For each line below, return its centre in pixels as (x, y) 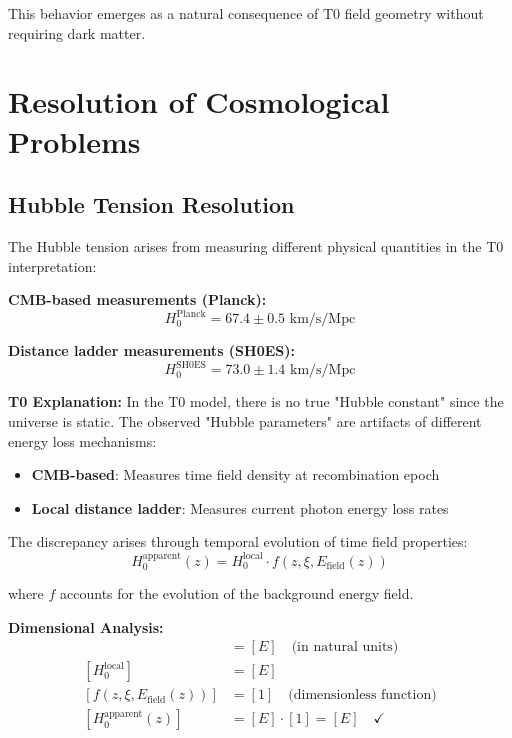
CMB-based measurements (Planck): (137, 299)
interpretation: (52, 265)
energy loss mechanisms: (82, 440)
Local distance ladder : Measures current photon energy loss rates (240, 507)
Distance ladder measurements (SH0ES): (151, 350)
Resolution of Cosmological (199, 101)
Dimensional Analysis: (86, 626)
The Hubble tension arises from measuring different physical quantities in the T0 (256, 245)
